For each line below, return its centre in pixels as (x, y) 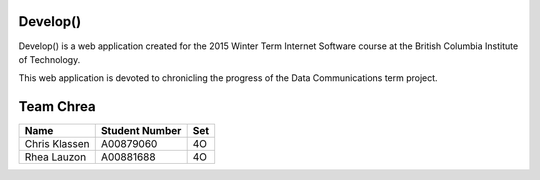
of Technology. (49, 59)
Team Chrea (57, 106)
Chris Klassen (57, 144)
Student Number (141, 131)
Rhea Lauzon (55, 157)
